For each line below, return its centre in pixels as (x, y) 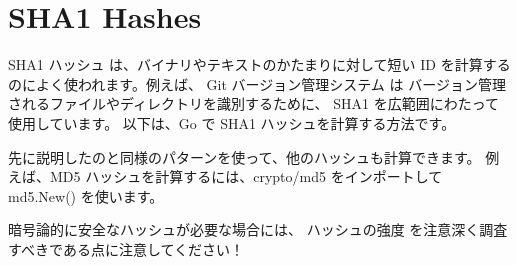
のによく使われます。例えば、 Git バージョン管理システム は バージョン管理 (257, 83)
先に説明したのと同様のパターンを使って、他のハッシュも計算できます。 (244, 156)
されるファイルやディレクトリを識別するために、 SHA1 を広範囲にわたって (254, 103)
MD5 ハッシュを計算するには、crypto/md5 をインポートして (246, 176)
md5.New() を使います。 (86, 195)
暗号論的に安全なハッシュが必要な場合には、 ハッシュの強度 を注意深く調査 (258, 229)
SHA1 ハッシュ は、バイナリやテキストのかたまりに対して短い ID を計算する (259, 64)
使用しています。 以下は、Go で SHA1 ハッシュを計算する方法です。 (232, 122)
